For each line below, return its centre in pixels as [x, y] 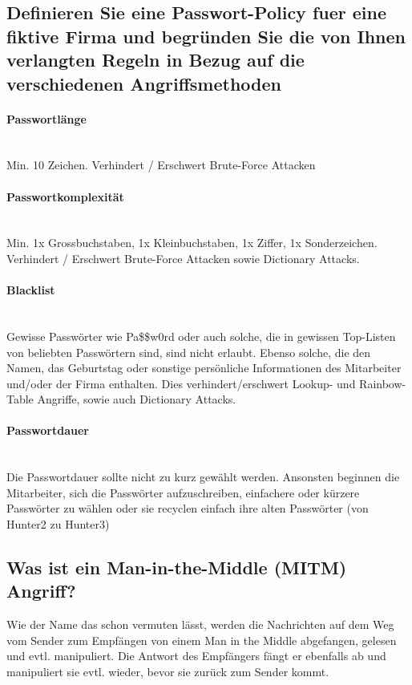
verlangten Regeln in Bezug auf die [156, 60]
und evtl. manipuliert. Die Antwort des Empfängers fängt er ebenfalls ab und [196, 656]
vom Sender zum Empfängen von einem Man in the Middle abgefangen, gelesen [202, 640]
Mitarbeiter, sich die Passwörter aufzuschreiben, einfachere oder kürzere [183, 492]
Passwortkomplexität [65, 196]
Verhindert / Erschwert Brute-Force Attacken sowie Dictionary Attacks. [183, 258]
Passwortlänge [46, 118]
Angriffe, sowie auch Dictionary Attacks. [137, 399]
